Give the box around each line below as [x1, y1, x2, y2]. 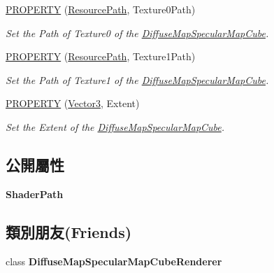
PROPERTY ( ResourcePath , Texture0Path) [6, 2, 196, 16]
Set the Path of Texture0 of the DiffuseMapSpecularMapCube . [6, 25, 269, 40]
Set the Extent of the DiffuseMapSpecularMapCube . [6, 119, 225, 134]
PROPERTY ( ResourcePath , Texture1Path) [6, 49, 196, 64]
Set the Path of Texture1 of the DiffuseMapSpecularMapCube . [6, 72, 269, 87]
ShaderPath [6, 186, 64, 201]
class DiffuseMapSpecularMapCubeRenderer [6, 253, 222, 268]
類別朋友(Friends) [6, 220, 132, 242]
